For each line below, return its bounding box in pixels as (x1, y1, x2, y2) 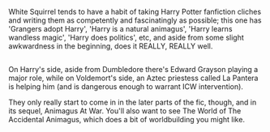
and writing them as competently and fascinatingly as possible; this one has (8, 15, 262, 25)
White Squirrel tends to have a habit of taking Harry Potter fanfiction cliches (8, 7, 262, 16)
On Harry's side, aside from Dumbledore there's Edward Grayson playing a (8, 65, 259, 75)
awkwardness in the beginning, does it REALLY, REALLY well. (8, 41, 213, 51)
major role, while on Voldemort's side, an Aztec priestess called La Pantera (8, 73, 259, 83)
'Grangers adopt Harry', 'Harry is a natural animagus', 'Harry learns (8, 24, 233, 33)
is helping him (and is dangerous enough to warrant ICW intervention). (8, 82, 243, 92)
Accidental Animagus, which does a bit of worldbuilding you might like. (8, 115, 246, 125)
